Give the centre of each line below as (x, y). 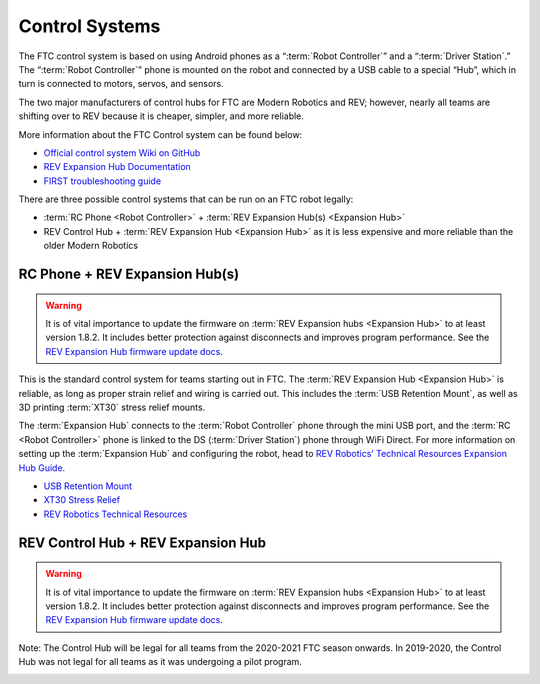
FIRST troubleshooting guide (102, 181)
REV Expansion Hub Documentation (117, 167)
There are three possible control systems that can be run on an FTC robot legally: (186, 199)
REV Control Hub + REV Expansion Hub (142, 542)
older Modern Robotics (91, 246)
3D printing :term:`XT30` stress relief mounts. (112, 407)
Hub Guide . (42, 467)
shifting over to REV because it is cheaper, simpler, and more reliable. (161, 116)
